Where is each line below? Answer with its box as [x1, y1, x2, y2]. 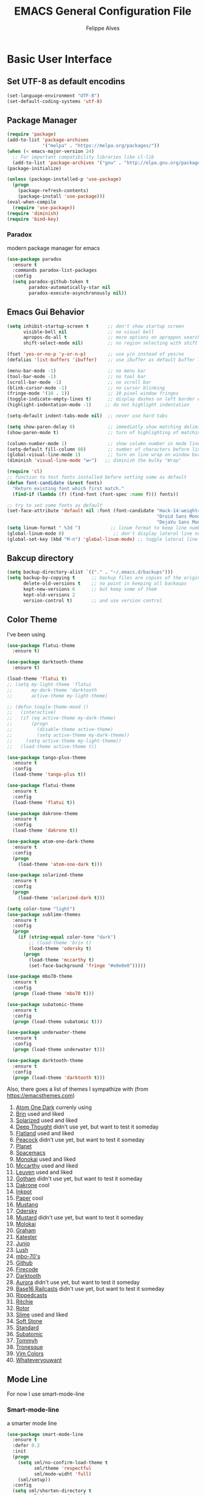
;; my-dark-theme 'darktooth [7, 687, 97, 693]
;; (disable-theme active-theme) [7, 727, 114, 733]
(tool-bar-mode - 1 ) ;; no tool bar [7, 373, 147, 379]
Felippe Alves [85, 24, 120, 32]
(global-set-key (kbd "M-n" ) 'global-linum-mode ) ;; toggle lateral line [7, 536, 198, 542]
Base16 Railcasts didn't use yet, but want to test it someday [15, 1285, 165, 1293]
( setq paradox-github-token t [12, 279, 89, 285]
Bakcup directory [7, 553, 74, 563]
